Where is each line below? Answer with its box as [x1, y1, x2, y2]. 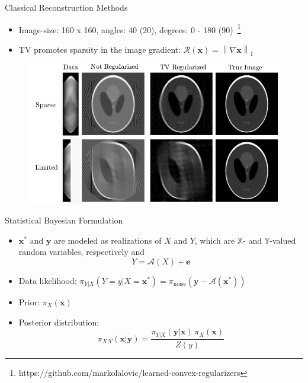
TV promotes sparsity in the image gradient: [18, 43, 181, 55]
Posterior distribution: [18, 315, 100, 328]
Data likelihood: [18, 274, 77, 286]
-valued [269, 234, 296, 246]
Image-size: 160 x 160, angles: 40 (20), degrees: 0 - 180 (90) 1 [18, 21, 241, 36]
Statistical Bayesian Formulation [5, 214, 123, 226]
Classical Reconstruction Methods [5, 1, 128, 13]
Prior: [18, 295, 40, 308]
